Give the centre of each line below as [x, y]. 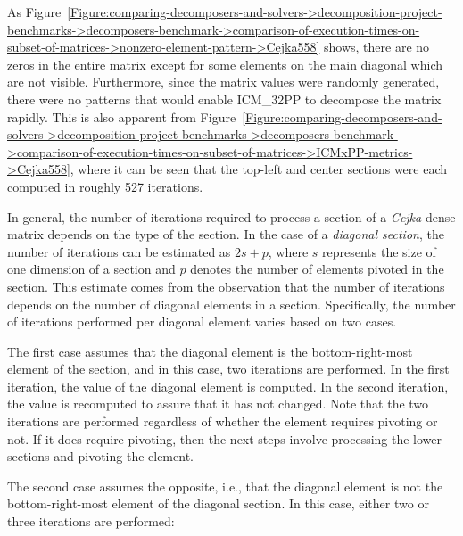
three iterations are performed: [91, 521]
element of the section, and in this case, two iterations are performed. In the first [228, 369]
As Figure [34, 12]
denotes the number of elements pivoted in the [317, 269]
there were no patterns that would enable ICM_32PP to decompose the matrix [224, 99]
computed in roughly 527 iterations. [105, 186]
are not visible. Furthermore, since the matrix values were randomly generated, [223, 82]
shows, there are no [376, 47]
